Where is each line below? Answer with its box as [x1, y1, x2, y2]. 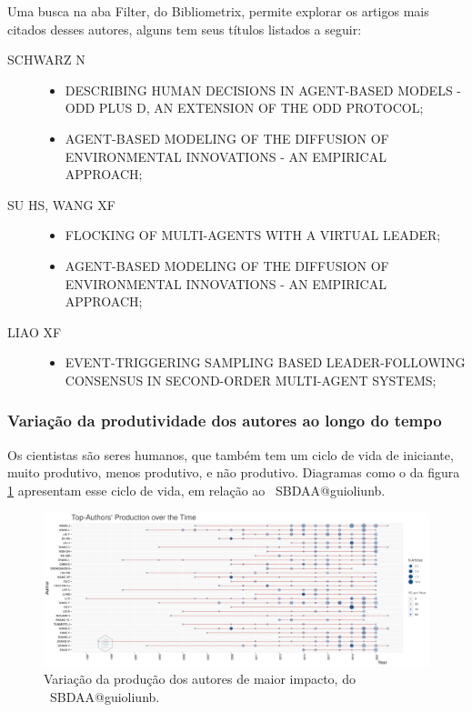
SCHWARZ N [7, 50, 85, 69]
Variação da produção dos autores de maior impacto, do [44, 669, 356, 688]
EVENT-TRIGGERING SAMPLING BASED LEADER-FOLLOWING [65, 353, 466, 372]
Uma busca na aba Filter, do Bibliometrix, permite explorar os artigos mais [7, 2, 429, 20]
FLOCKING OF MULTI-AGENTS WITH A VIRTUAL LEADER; [65, 226, 441, 245]
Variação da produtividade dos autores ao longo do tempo [7, 409, 442, 432]
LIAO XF [7, 322, 62, 341]
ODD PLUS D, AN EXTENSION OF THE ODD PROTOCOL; [65, 98, 424, 117]
